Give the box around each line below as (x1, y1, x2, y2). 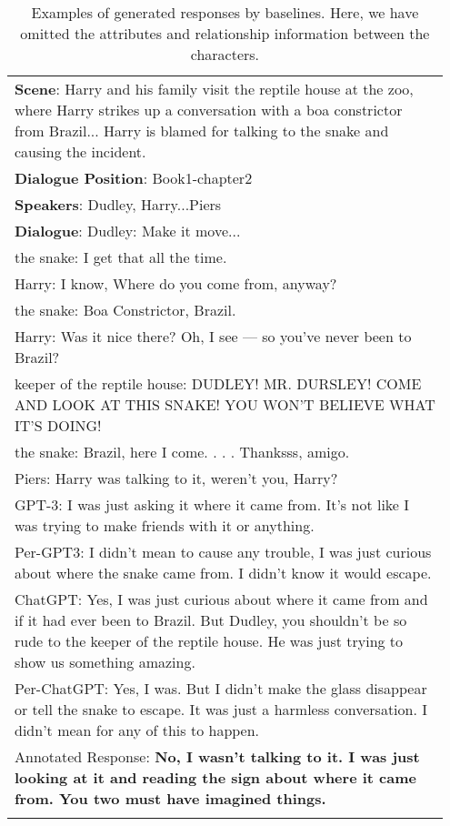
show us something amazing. (15, 651, 195, 672)
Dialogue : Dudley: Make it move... (15, 220, 241, 241)
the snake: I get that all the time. (15, 247, 227, 267)
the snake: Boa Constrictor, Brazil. (15, 299, 236, 320)
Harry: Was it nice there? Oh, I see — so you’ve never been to (15, 326, 412, 347)
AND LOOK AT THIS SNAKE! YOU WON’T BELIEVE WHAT (15, 394, 435, 415)
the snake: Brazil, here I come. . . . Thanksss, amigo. (15, 441, 350, 462)
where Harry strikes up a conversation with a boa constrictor (15, 99, 403, 120)
